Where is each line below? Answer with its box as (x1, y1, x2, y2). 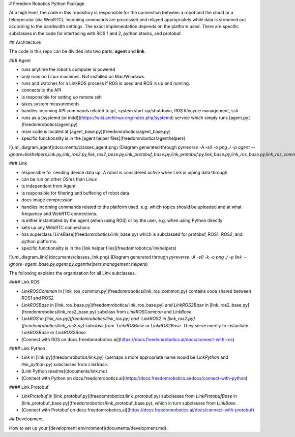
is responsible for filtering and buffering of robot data (21, 190, 130, 196)
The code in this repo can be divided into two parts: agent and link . (9, 48, 146, 54)
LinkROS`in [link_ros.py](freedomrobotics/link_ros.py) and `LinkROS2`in (21, 315, 167, 322)
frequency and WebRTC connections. (21, 211, 98, 217)
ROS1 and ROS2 (21, 295, 54, 301)
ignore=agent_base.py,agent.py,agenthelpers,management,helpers (9, 261, 147, 267)
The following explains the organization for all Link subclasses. (9, 270, 136, 276)
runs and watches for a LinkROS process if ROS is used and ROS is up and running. (21, 80, 190, 86)
